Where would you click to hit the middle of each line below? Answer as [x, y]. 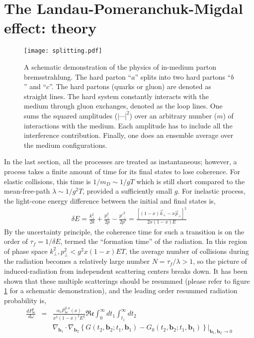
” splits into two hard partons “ [183, 76]
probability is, [25, 300]
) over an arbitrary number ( [173, 115]
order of [16, 241]
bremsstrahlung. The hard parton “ [78, 76]
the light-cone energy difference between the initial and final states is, [110, 200]
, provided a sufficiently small [127, 191]
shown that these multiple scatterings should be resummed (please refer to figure [127, 281]
